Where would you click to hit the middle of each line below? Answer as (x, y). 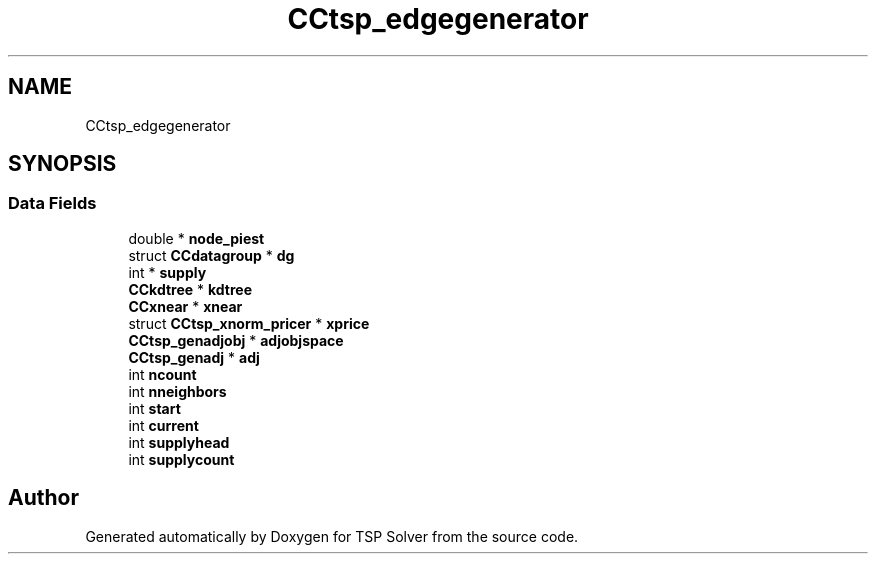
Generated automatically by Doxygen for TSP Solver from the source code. (332, 536)
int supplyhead (179, 442)
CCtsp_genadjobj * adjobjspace (236, 340)
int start (154, 408)
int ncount (162, 374)
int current (163, 425)
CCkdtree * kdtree (190, 289)
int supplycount (181, 459)
